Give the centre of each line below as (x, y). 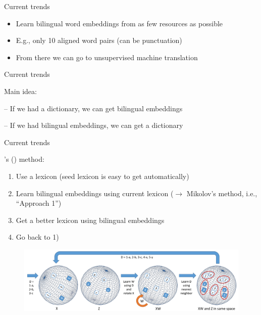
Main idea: (20, 91)
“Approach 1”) (39, 203)
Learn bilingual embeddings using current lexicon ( (95, 193)
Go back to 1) (37, 237)
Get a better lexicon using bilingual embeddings (90, 220)
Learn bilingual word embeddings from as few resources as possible (119, 23)
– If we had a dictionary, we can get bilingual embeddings (93, 108)
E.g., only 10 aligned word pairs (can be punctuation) (99, 40)
